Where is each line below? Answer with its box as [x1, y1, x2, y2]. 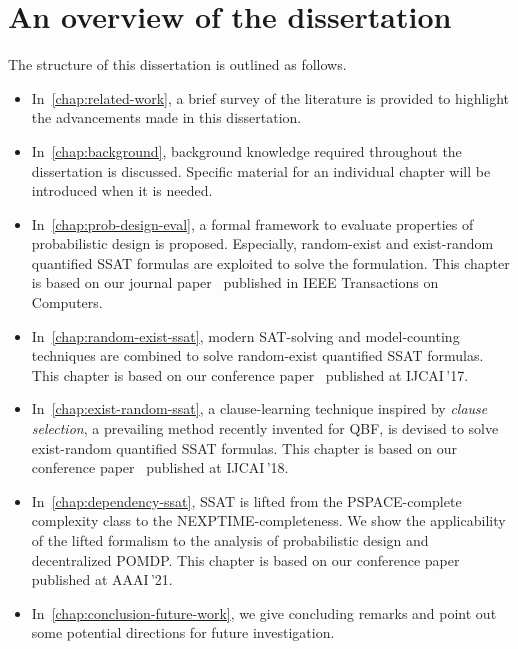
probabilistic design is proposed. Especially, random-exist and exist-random [31, 233, 494, 254]
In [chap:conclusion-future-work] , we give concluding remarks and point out [31, 602, 497, 623]
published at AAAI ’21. [31, 569, 173, 590]
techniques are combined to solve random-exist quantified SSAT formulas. [31, 345, 484, 366]
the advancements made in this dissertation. [31, 107, 302, 128]
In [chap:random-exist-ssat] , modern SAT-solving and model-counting [31, 325, 460, 346]
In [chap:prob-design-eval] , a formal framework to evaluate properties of [31, 213, 474, 234]
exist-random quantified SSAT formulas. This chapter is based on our [31, 437, 458, 458]
